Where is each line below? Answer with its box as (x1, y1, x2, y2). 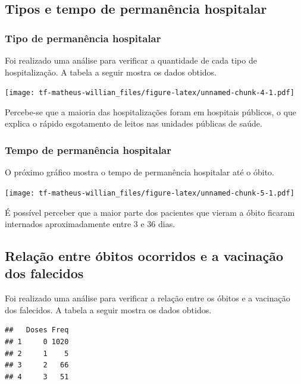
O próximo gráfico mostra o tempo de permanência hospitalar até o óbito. (5, 166, 275, 178)
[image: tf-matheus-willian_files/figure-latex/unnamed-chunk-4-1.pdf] (5, 89, 294, 97)
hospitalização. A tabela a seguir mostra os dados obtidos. (5, 65, 217, 78)
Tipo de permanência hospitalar (5, 30, 161, 45)
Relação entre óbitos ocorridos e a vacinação (5, 247, 284, 265)
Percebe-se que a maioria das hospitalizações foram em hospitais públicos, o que (5, 105, 297, 118)
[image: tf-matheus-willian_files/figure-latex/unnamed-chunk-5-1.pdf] (5, 188, 294, 197)
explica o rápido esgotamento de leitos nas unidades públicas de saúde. (5, 117, 262, 130)
